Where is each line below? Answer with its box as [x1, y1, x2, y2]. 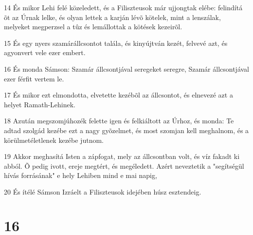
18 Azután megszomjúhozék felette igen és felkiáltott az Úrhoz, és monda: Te [4, 116, 234, 126]
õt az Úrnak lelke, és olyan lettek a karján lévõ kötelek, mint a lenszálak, [4, 12, 221, 22]
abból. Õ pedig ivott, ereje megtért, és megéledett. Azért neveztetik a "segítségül [4, 160, 244, 171]
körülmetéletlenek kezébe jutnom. [4, 135, 104, 145]
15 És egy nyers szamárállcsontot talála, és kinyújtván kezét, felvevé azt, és [4, 38, 228, 48]
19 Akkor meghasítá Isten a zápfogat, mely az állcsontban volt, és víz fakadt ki [4, 151, 240, 161]
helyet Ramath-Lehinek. [4, 99, 75, 109]
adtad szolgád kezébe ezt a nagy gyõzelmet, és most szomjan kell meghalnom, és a [4, 125, 249, 135]
